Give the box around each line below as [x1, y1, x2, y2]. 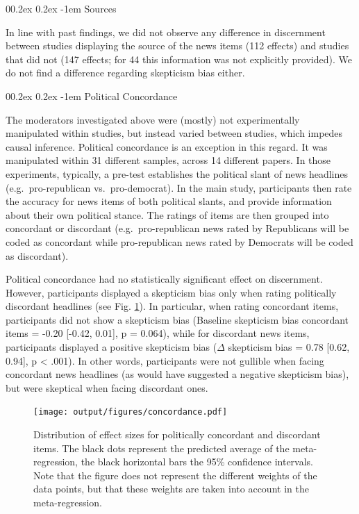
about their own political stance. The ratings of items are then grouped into [6, 207, 329, 222]
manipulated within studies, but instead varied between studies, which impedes [6, 126, 343, 140]
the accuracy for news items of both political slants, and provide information [6, 194, 332, 208]
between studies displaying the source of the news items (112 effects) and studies [6, 38, 349, 53]
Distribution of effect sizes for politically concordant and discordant [33, 427, 321, 442]
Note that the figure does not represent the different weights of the [33, 467, 317, 482]
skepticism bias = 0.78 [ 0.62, [228, 340, 350, 354]
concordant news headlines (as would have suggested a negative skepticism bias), [6, 367, 349, 381]
